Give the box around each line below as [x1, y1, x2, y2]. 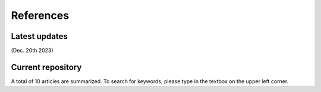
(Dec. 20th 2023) [11, 47, 53, 54]
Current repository [11, 62, 82, 72]
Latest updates [11, 31, 68, 41]
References [11, 9, 70, 22]
